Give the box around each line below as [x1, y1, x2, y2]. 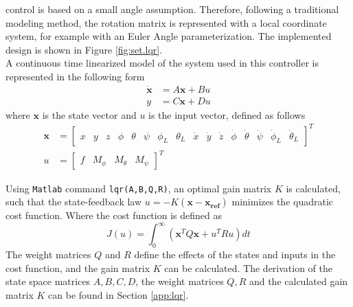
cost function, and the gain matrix [5, 260, 150, 275]
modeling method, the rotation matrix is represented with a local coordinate [5, 15, 327, 30]
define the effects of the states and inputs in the [134, 247, 336, 262]
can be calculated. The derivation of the [164, 260, 333, 275]
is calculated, [286, 181, 341, 195]
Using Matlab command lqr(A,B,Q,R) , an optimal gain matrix [5, 181, 272, 195]
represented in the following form [5, 69, 145, 83]
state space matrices [5, 274, 91, 288]
